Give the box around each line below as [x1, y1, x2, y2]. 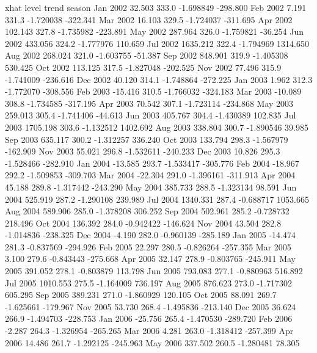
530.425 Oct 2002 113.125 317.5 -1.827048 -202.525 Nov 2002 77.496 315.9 [5, 60, 282, 73]
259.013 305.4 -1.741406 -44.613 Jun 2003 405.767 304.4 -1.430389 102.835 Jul [5, 109, 296, 122]
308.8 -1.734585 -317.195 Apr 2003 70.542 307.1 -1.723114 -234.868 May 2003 [5, 96, 294, 109]
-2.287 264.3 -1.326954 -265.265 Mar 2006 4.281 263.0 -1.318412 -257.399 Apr [5, 324, 294, 337]
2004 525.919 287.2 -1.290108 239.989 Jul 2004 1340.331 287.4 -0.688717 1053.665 [5, 192, 309, 205]
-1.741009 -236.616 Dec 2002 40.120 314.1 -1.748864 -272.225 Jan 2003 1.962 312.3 [5, 73, 313, 86]
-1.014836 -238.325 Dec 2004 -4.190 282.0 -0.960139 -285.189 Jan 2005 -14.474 [5, 228, 296, 241]
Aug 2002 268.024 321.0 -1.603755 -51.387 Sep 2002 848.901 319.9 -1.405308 [5, 49, 288, 62]
